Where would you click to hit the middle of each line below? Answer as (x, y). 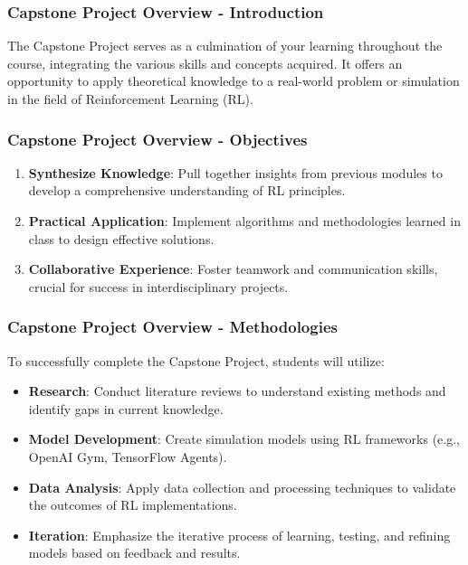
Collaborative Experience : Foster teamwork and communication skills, (233, 269)
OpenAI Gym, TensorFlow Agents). (128, 456)
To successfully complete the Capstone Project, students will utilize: (196, 360)
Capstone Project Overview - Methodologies (172, 327)
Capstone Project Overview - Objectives (158, 139)
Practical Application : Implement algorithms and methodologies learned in (244, 221)
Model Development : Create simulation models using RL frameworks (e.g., (244, 439)
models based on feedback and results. (134, 553)
